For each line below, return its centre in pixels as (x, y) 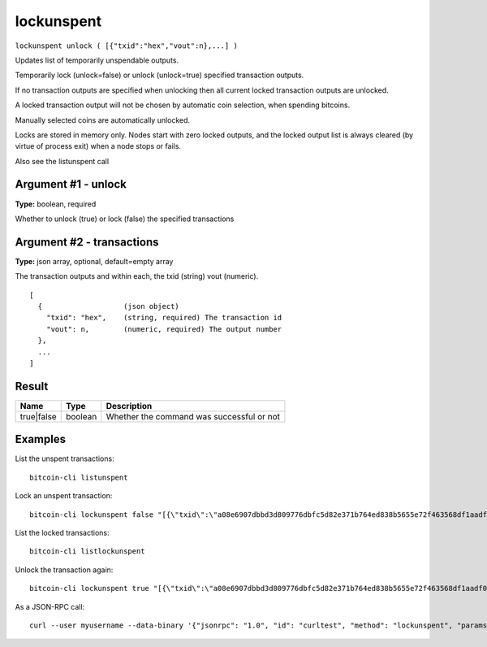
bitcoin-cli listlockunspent (87, 551)
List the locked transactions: (62, 532)
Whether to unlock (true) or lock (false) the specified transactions (125, 219)
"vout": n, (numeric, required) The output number (164, 329)
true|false (38, 416)
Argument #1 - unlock (71, 184)
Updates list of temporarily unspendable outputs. (97, 60)
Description (129, 406)
